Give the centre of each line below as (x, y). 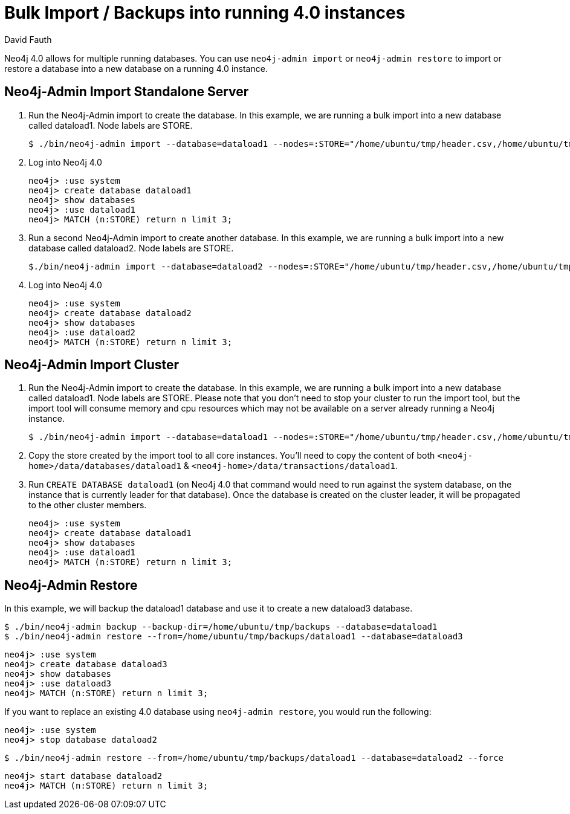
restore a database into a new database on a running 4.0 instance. (136, 68)
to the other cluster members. (88, 505)
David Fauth (28, 39)
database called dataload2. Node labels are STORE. (131, 248)
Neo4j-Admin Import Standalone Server (127, 92)
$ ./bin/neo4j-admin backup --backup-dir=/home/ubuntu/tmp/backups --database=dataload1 (221, 627)
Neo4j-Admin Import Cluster (92, 365)
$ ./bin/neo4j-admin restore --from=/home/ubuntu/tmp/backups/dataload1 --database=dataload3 (234, 637)
